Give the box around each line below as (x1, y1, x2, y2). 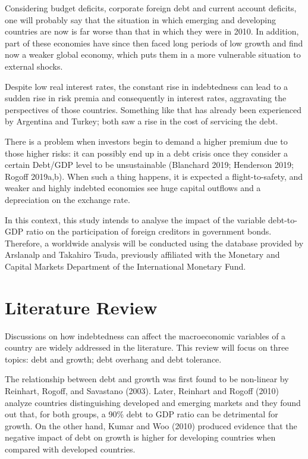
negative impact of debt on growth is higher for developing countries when (5, 431, 276, 444)
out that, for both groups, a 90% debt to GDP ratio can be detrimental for (5, 408, 278, 420)
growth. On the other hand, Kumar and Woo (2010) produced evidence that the (5, 419, 297, 432)
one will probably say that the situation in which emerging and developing (5, 13, 276, 26)
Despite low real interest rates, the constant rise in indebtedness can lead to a (5, 80, 288, 92)
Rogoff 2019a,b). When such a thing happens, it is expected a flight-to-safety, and (5, 170, 303, 182)
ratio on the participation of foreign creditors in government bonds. (26, 225, 272, 238)
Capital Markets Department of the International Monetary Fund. (5, 260, 246, 272)
